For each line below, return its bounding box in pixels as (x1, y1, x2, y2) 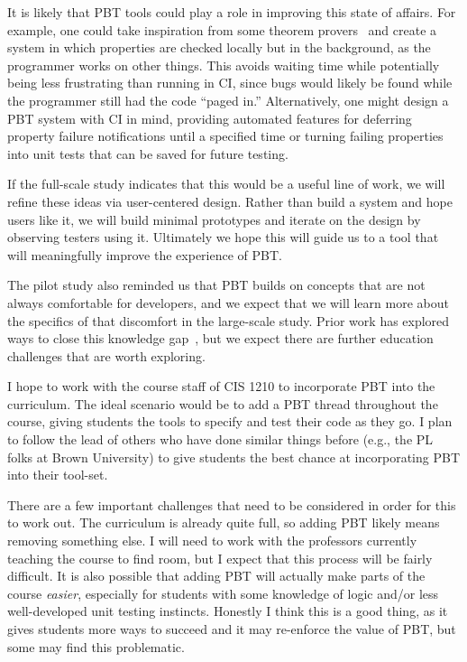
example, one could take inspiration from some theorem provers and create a (7, 20, 437, 39)
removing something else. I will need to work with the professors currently (7, 531, 417, 550)
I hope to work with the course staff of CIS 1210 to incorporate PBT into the (7, 377, 435, 396)
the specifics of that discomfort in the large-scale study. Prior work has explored (7, 311, 450, 330)
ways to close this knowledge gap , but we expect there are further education (7, 329, 434, 348)
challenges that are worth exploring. (7, 346, 206, 365)
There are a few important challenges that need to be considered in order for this (7, 495, 456, 514)
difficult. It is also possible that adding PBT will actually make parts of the (7, 566, 426, 585)
